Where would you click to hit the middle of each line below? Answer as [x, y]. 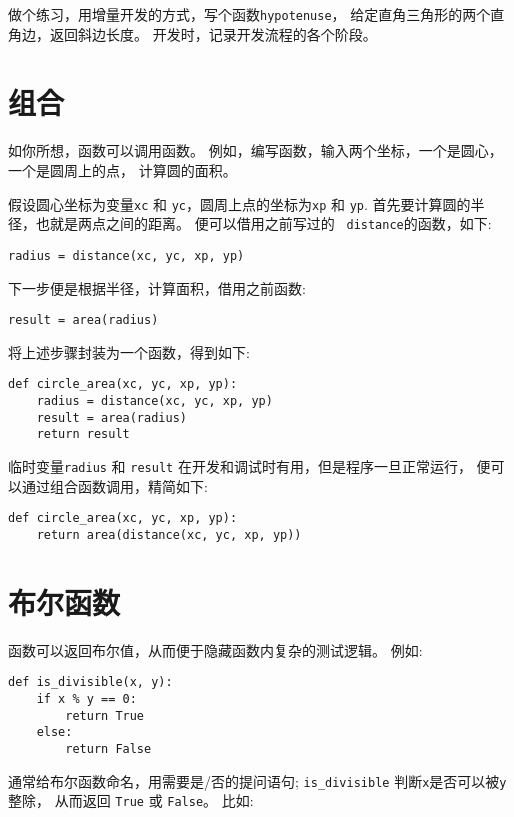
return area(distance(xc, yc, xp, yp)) [169, 534]
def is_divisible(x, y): [90, 682]
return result [83, 434]
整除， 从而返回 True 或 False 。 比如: [131, 800]
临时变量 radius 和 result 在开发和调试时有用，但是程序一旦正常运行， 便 [249, 466]
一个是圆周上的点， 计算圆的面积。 [122, 169]
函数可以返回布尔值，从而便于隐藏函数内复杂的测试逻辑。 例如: [215, 649]
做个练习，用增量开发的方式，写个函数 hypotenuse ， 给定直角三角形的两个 [249, 14]
